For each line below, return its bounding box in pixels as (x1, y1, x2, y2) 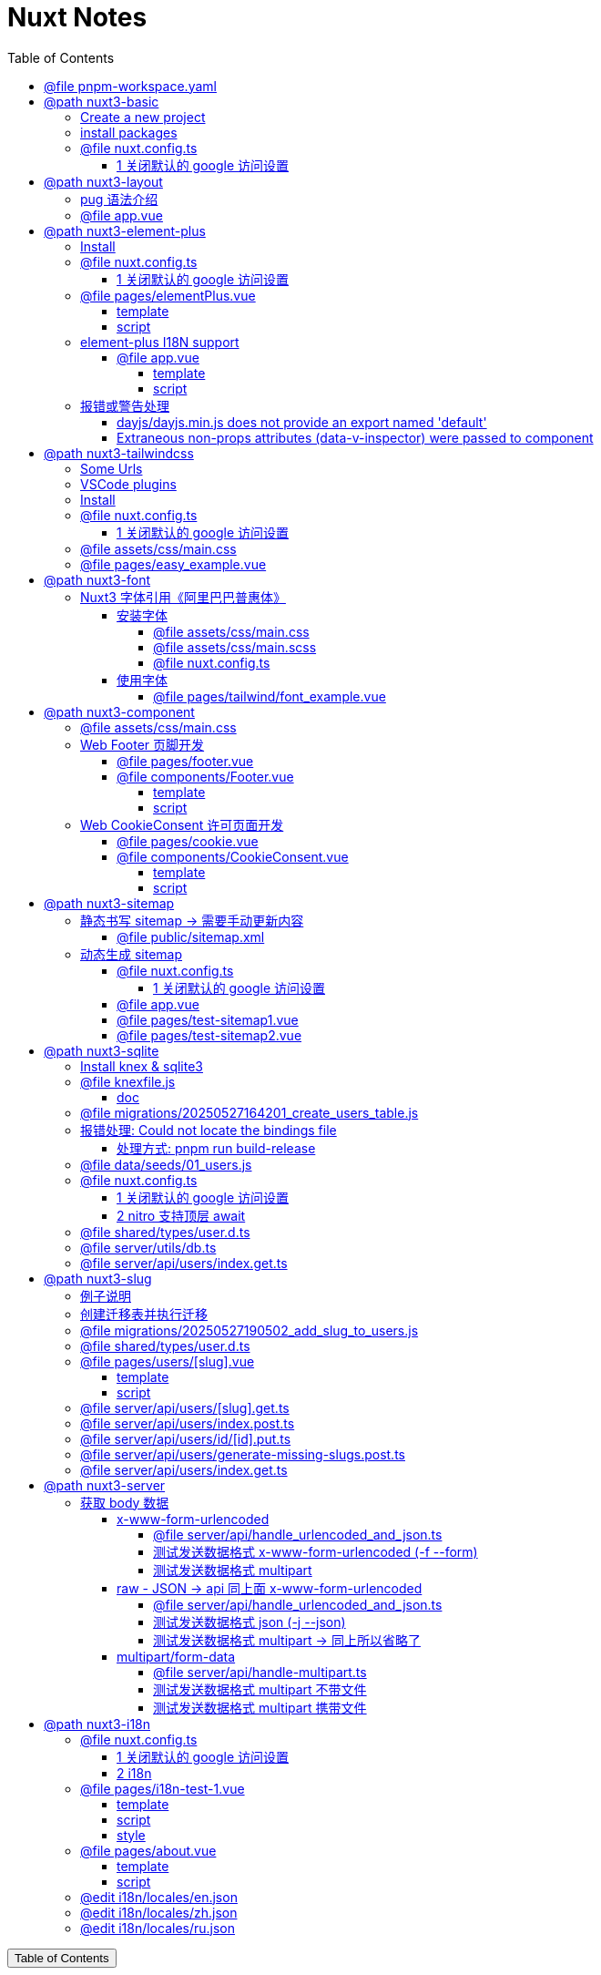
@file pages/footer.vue (117, 752, 254, 769)
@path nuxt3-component (44, 703, 195, 720)
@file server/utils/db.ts (80, 1239, 217, 1255)
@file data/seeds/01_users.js (80, 1156, 252, 1172)
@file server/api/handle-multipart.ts (153, 1663, 367, 1680)
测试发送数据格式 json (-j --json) (153, 1613, 346, 1630)
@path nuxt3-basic (44, 93, 159, 109)
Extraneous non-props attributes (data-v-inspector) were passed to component (117, 429, 594, 445)
